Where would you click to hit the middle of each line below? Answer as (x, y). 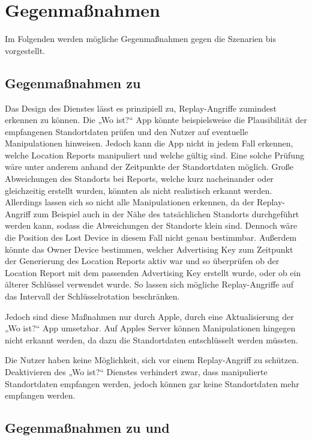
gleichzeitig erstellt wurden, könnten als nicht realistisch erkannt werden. (139, 190)
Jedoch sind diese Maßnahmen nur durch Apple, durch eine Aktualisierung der (149, 316)
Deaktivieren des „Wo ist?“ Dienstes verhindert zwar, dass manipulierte (136, 371)
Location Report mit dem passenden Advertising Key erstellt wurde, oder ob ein (153, 272)
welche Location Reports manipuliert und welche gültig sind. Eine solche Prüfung (154, 155)
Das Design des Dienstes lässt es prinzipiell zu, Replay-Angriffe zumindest (141, 108)
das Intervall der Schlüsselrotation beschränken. (92, 296)
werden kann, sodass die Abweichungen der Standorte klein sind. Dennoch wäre (151, 225)
